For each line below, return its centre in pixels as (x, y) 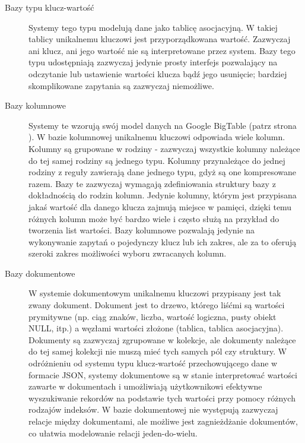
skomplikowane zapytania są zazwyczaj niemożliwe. (121, 85)
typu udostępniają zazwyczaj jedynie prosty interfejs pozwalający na (153, 62)
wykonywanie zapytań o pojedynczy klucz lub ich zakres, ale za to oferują (163, 241)
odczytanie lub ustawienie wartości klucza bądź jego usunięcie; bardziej (158, 73)
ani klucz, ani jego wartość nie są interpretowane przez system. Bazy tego (162, 50)
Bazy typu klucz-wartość (50, 7)
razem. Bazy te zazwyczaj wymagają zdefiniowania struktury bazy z (152, 183)
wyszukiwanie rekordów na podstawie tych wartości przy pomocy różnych (162, 398)
